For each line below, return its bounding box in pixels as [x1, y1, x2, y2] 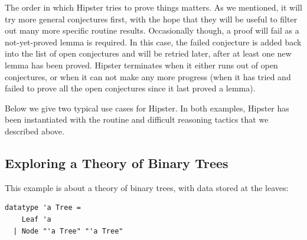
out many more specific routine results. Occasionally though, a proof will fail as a [5, 24, 299, 37]
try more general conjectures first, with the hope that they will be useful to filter [5, 12, 298, 25]
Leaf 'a [21, 215, 51, 223]
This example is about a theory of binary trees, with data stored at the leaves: [5, 181, 289, 193]
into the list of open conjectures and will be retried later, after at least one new [5, 47, 292, 60]
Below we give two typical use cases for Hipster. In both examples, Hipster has [5, 101, 289, 114]
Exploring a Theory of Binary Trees [5, 153, 228, 172]
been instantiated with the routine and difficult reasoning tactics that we [5, 113, 269, 126]
